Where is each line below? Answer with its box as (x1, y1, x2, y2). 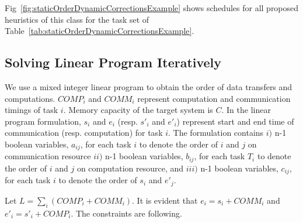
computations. (5, 92, 55, 104)
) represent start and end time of (176, 115, 294, 127)
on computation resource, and (76, 162, 184, 174)
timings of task (5, 104, 58, 116)
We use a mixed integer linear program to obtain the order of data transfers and (5, 80, 292, 92)
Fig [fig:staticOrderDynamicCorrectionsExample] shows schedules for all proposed (5, 2, 299, 13)
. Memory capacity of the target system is (63, 104, 213, 116)
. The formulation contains (168, 126, 264, 139)
